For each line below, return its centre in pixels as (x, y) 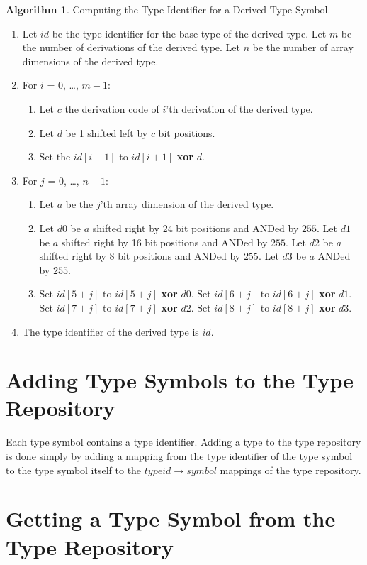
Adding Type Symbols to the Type (180, 380)
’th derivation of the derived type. (239, 108)
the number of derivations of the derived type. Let (131, 47)
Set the (55, 157)
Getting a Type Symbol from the (171, 519)
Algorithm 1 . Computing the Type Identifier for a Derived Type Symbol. (168, 9)
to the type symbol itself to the (74, 470)
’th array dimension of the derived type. (187, 204)
